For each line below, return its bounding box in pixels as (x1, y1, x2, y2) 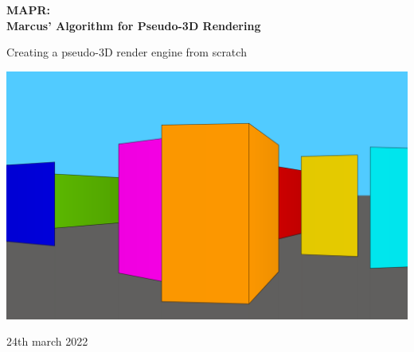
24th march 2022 (6, 333, 88, 350)
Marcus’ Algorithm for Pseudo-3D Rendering (6, 17, 261, 33)
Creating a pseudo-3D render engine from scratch (6, 44, 247, 60)
